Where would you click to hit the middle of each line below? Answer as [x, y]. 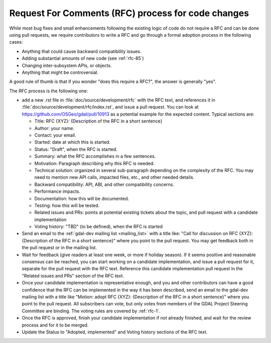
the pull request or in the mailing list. [59, 248]
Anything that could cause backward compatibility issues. [82, 51]
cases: [16, 42]
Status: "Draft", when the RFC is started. [76, 149]
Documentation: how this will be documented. [82, 198]
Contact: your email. [55, 135]
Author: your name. [54, 128]
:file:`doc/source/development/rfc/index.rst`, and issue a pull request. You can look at [110, 107]
